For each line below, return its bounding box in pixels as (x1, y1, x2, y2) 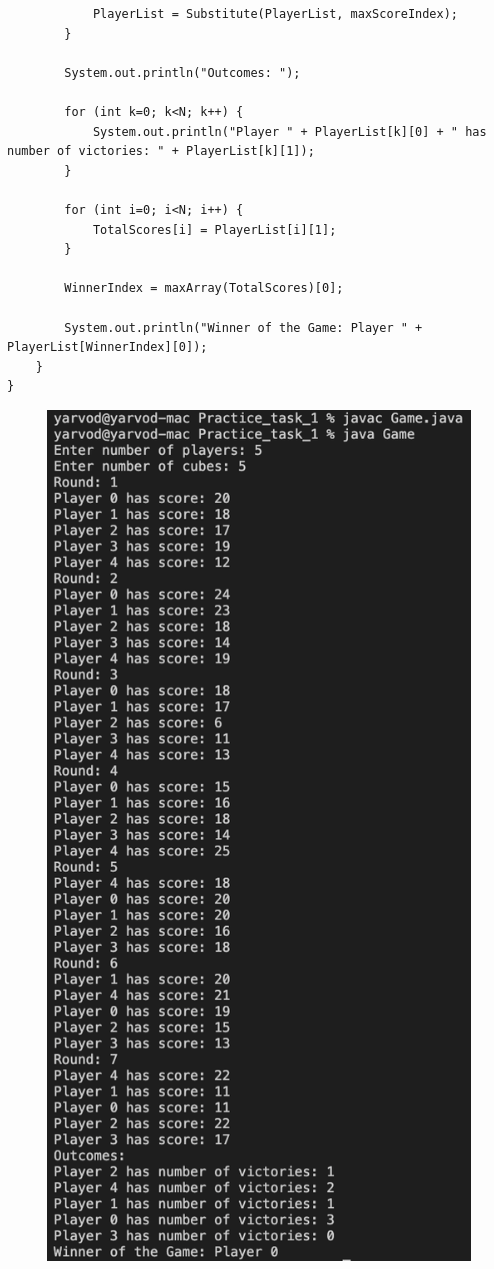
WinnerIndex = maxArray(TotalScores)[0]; (64, 281, 344, 296)
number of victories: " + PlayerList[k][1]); (7, 144, 315, 159)
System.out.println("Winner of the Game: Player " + (64, 320, 423, 335)
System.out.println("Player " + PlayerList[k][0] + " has (92, 124, 487, 139)
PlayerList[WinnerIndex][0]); (7, 340, 208, 355)
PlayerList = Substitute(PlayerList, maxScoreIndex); (92, 7, 459, 21)
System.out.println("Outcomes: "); (64, 65, 301, 80)
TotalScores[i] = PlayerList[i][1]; (92, 222, 337, 237)
